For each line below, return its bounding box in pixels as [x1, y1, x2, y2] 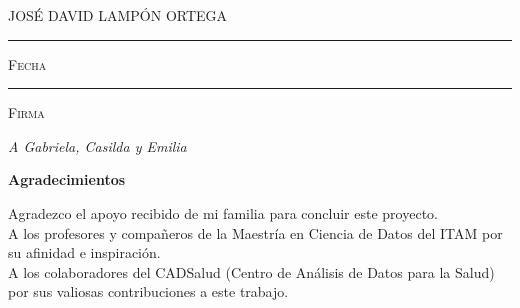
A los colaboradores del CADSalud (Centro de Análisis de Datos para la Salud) [8, 261, 495, 282]
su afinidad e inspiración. [8, 242, 161, 263]
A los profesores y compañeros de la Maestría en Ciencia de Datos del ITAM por [8, 222, 503, 243]
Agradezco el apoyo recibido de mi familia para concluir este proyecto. [8, 202, 438, 223]
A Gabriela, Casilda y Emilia [8, 135, 187, 156]
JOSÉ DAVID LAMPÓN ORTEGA [8, 5, 228, 25]
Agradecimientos [8, 169, 126, 190]
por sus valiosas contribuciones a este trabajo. [8, 281, 289, 302]
